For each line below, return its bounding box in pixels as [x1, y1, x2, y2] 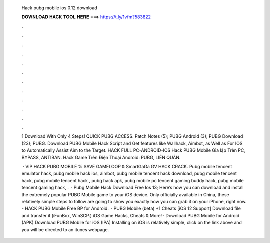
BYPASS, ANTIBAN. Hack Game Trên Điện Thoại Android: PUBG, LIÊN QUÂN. [21, 154, 181, 160]
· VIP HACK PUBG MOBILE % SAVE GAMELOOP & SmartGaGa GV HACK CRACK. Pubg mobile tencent [22, 164, 232, 170]
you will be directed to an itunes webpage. [21, 226, 109, 232]
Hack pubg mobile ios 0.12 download [21, 5, 97, 11]
